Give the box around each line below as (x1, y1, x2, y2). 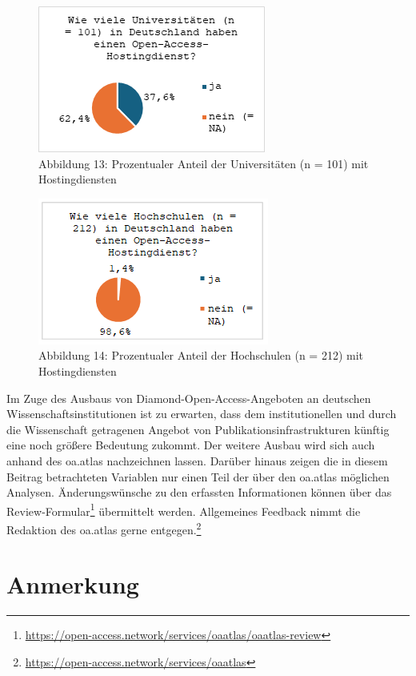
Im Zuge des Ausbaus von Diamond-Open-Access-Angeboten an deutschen (6, 389, 371, 406)
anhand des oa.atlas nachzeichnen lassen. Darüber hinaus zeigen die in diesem (6, 452, 388, 469)
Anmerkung (6, 568, 139, 601)
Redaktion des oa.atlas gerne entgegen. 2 (6, 518, 202, 537)
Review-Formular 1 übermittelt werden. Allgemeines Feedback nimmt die (6, 500, 361, 519)
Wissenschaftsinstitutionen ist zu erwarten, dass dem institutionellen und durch (6, 405, 397, 422)
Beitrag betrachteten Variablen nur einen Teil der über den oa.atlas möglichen (6, 468, 390, 485)
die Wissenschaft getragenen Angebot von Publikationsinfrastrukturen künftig (6, 420, 390, 437)
